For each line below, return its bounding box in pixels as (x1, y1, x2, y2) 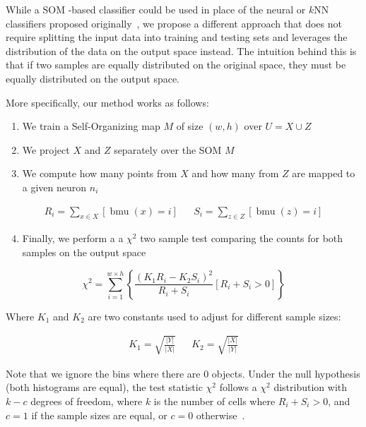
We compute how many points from (22, 166, 177, 181)
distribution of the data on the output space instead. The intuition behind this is (6, 43, 357, 58)
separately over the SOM (114, 142, 222, 157)
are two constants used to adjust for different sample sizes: (88, 308, 341, 323)
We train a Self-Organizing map (22, 119, 160, 133)
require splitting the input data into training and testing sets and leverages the (6, 30, 348, 44)
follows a (219, 380, 257, 395)
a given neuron (22, 179, 87, 194)
